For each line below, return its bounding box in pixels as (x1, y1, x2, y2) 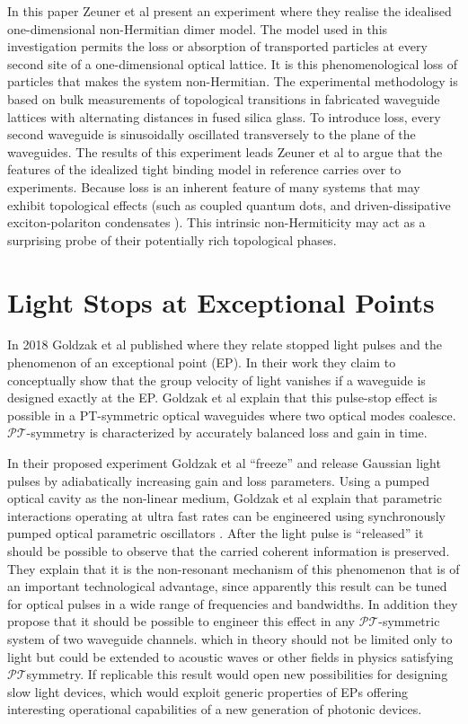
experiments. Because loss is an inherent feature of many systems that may (7, 177, 420, 196)
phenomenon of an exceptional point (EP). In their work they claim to (7, 353, 396, 372)
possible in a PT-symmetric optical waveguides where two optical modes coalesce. (7, 405, 456, 424)
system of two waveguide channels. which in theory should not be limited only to (7, 629, 453, 648)
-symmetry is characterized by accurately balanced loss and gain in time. (26, 423, 428, 442)
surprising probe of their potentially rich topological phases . (7, 230, 337, 249)
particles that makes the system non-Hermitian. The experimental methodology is (7, 72, 458, 91)
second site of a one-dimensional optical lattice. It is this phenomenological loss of (7, 54, 458, 73)
